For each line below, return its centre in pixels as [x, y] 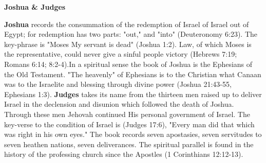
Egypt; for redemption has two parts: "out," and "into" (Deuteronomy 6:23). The [131, 34]
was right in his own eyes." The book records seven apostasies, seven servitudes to [133, 134]
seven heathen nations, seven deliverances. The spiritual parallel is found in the [129, 144]
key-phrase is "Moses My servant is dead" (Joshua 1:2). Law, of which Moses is [128, 44]
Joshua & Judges [35, 7]
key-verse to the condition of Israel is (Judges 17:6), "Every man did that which [129, 124]
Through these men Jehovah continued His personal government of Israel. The [127, 114]
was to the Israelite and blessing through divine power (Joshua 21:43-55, [118, 84]
